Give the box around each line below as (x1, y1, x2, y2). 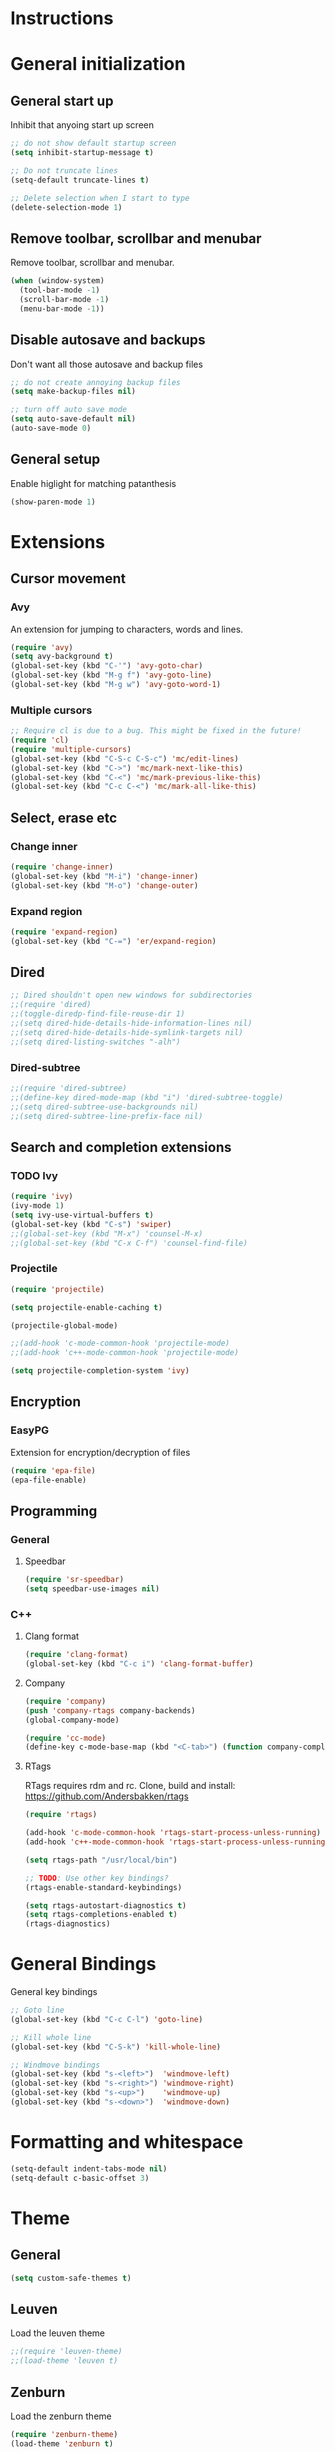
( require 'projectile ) (10, 1284, 105, 1294)
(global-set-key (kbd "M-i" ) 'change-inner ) (10, 871, 199, 881)
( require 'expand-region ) (10, 927, 118, 937)
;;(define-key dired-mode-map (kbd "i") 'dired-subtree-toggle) (10, 1092, 284, 1102)
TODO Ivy (10, 1168, 58, 1182)
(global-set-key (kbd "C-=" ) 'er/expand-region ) (10, 936, 217, 946)
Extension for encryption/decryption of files (10, 1446, 191, 1458)
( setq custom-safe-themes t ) (10, 2273, 132, 2283)
